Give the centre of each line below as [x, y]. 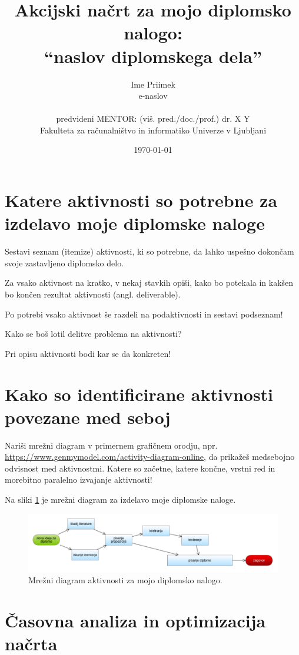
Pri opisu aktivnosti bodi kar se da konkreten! [88, 353]
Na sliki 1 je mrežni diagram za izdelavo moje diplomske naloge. [120, 499]
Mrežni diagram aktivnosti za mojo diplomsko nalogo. [125, 580]
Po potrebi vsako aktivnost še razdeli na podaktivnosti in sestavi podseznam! [144, 314]
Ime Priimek [153, 84]
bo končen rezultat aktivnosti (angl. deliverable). [93, 294]
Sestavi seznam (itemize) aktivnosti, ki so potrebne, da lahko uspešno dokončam [149, 251]
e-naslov [153, 96]
